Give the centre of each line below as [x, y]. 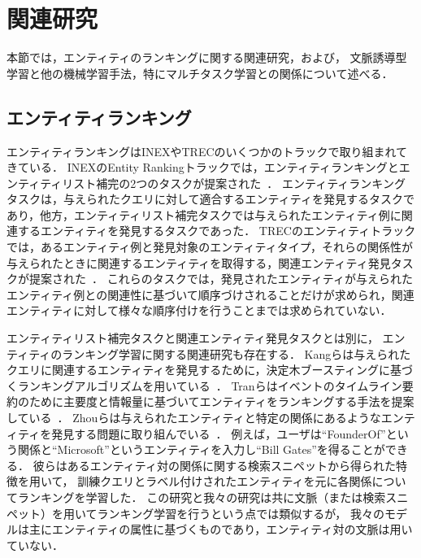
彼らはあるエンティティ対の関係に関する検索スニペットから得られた [214, 465]
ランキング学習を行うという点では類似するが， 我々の [241, 513]
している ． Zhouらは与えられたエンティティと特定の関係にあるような [194, 418]
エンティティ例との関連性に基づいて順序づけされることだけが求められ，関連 [210, 294]
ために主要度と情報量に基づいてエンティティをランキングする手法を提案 [221, 401]
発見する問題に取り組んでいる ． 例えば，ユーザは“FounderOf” [219, 433]
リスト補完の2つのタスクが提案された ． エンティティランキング [234, 183]
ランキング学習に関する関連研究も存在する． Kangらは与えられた [237, 353]
